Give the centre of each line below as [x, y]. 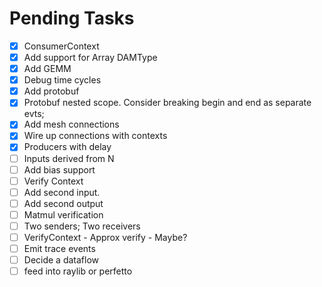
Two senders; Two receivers [82, 226]
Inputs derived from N [69, 158]
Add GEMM [47, 69]
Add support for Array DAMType [90, 57]
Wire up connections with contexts [95, 136]
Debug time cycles [62, 80]
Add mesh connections [71, 124]
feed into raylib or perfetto [78, 271]
